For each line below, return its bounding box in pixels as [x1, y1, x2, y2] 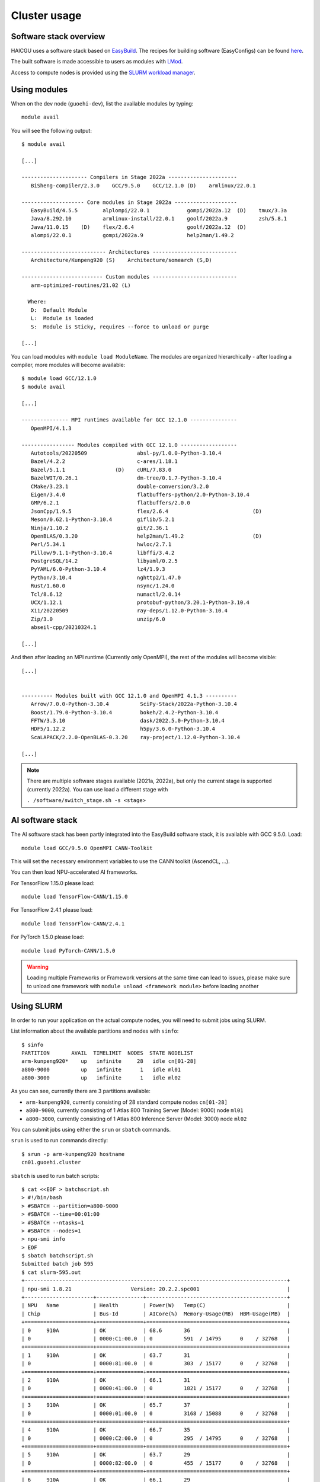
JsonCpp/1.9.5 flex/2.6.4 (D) [30, 507, 263, 515]
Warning [27, 963, 49, 970]
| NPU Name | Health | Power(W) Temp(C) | [21, 1302, 290, 1309]
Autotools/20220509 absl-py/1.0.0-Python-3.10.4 [30, 449, 222, 456]
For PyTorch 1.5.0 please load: [11, 934, 85, 941]
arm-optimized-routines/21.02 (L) [30, 282, 132, 289]
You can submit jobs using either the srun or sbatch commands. [11, 1126, 171, 1133]
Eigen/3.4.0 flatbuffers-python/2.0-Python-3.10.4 [30, 491, 250, 498]
